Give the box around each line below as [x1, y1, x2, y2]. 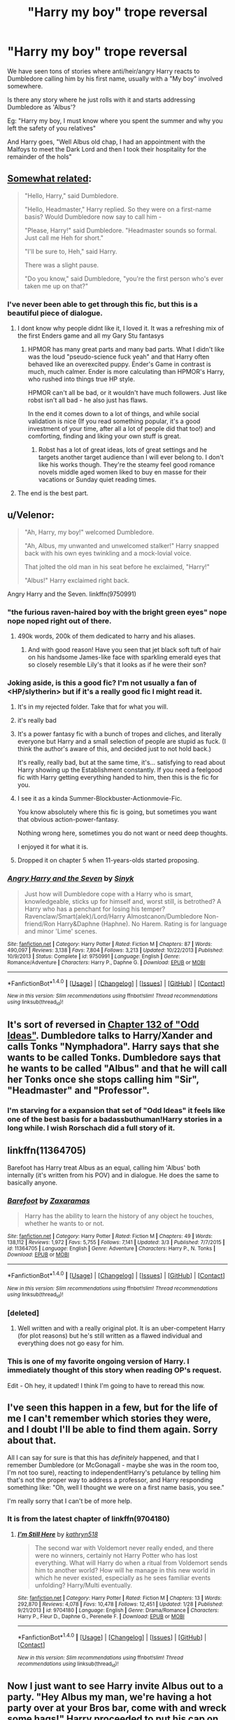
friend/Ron [24, 919, 56, 928]
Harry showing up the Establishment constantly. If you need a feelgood [17, 766, 222, 774]
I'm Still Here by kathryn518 [17, 1530, 99, 1538]
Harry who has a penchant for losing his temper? [24, 905, 166, 913]
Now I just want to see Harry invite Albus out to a [7, 1680, 224, 1692]
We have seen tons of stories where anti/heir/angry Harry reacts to [7, 67, 200, 75]
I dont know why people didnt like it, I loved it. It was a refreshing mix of [17, 324, 225, 333]
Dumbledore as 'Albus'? [7, 102, 76, 111]
